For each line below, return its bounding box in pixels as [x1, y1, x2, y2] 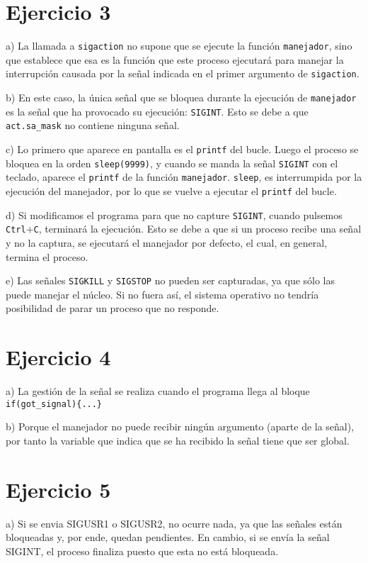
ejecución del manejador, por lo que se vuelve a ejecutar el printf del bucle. [6, 183, 337, 198]
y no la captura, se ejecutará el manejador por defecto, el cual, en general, [6, 235, 328, 250]
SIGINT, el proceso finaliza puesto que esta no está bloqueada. [6, 543, 279, 558]
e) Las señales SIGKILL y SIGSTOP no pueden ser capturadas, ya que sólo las [6, 273, 335, 288]
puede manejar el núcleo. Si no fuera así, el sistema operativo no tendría [6, 286, 319, 301]
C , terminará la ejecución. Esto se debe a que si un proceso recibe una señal [33, 221, 362, 236]
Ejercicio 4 [6, 342, 111, 372]
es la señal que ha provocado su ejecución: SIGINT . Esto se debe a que [6, 104, 309, 118]
